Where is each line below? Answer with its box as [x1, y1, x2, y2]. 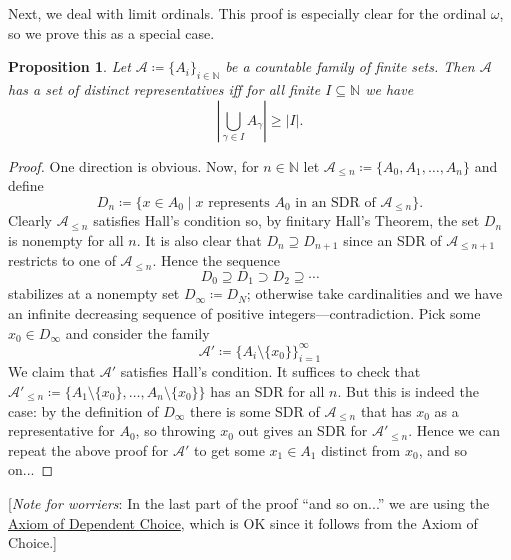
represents [208, 195, 270, 210]
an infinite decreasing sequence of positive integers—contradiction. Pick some [8, 302, 481, 323]
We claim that [8, 361, 96, 382]
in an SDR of [295, 195, 376, 210]
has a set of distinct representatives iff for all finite [8, 78, 321, 99]
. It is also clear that [136, 229, 262, 250]
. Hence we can [408, 420, 500, 441]
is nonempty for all [8, 229, 124, 250]
